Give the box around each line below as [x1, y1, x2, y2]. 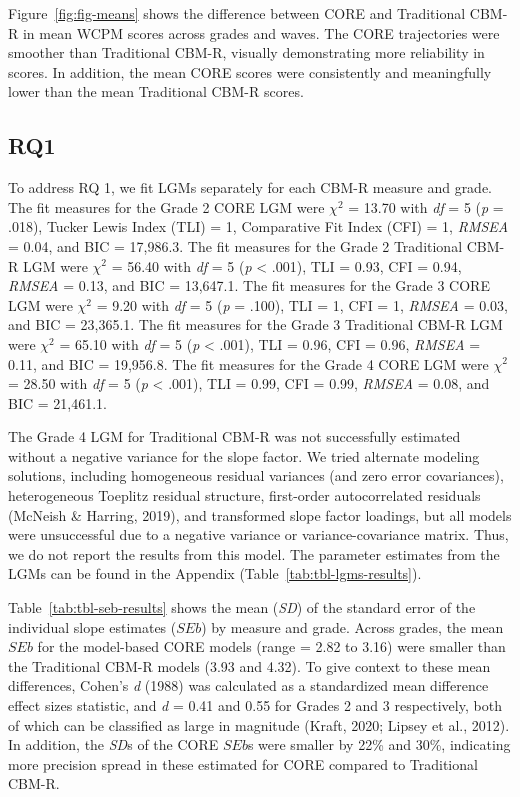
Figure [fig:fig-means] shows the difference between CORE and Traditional [8, 3, 466, 23]
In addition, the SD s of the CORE [8, 734, 219, 755]
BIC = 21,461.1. [8, 392, 107, 413]
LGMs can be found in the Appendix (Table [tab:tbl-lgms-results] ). [8, 563, 422, 584]
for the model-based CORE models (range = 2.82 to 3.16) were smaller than [37, 636, 506, 657]
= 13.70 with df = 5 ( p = [348, 196, 504, 217]
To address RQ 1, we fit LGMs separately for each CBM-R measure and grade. [8, 177, 493, 198]
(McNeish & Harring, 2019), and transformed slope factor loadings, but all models [8, 504, 512, 525]
